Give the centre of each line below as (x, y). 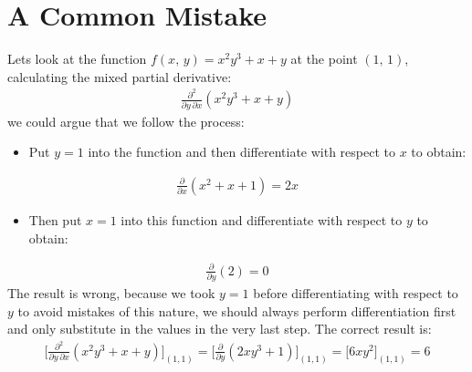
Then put (55, 219)
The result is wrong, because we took (111, 293)
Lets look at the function (77, 59)
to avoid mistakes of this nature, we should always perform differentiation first (237, 310)
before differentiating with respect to (356, 293)
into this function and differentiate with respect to (262, 219)
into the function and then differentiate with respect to (241, 152)
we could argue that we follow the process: (126, 121)
